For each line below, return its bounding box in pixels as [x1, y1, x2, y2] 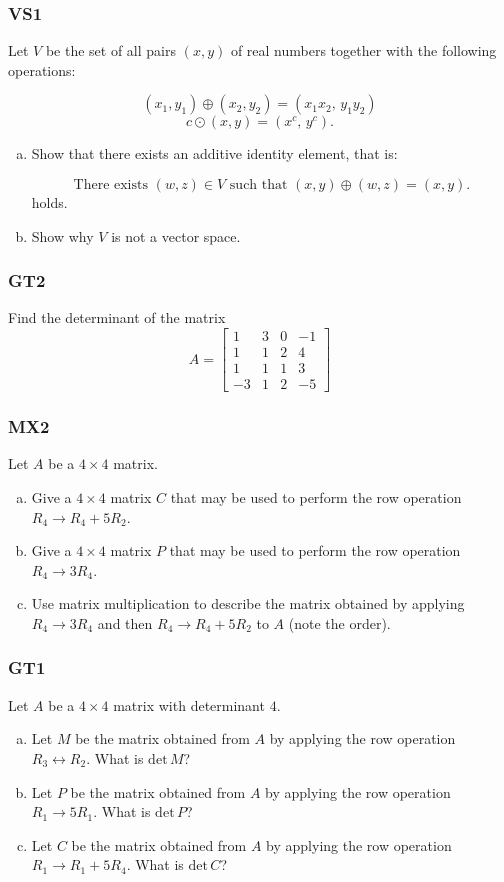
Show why [31, 225, 94, 246]
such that [229, 178, 288, 192]
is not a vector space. [111, 225, 241, 246]
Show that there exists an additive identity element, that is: [31, 143, 398, 164]
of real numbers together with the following [230, 40, 497, 61]
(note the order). [288, 612, 391, 633]
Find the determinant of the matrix [8, 307, 226, 328]
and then [97, 612, 153, 633]
